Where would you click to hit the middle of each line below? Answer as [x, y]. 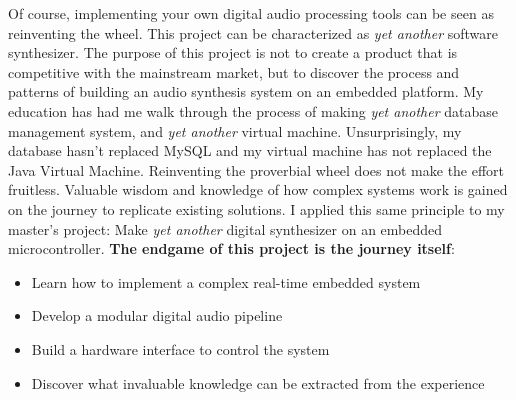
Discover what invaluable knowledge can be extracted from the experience [258, 382]
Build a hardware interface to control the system [180, 348]
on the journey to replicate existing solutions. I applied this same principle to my [256, 208]
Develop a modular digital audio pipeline [157, 315]
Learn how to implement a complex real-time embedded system [226, 281]
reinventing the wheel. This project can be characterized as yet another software [253, 32]
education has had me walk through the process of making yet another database [253, 110]
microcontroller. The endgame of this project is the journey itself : [231, 248]
